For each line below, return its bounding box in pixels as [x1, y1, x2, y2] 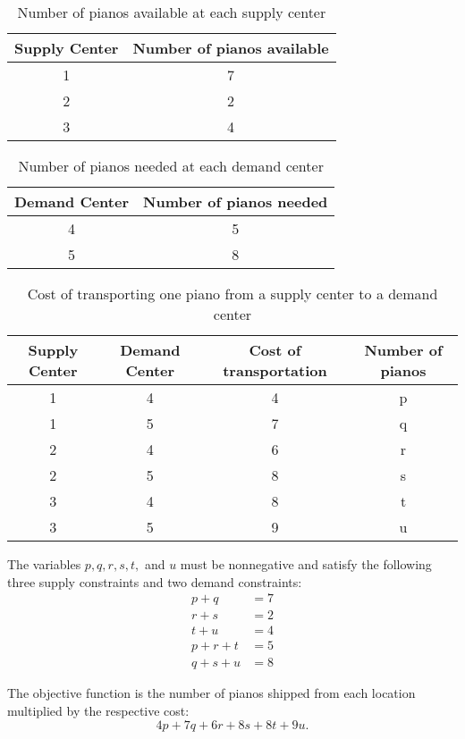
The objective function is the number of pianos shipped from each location [7, 684, 416, 702]
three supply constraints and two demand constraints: [7, 572, 302, 591]
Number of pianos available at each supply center [17, 2, 326, 22]
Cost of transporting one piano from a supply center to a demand [27, 283, 438, 304]
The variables [7, 555, 81, 573]
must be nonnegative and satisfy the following [180, 555, 432, 573]
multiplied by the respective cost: [7, 701, 190, 719]
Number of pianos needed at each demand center [18, 155, 324, 176]
